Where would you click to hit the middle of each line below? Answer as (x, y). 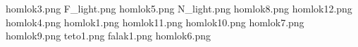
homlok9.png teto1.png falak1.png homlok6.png (108, 36)
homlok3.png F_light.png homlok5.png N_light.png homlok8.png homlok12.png (179, 8)
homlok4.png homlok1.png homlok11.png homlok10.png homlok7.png (155, 22)
